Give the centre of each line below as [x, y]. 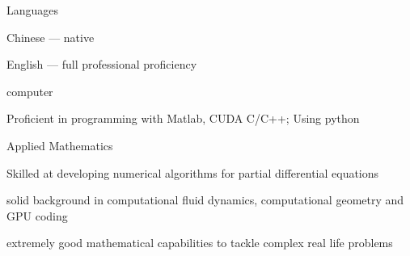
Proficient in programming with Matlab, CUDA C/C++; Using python [183, 118]
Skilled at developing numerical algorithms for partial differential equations [193, 172]
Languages [33, 10]
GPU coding [37, 215]
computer [30, 91]
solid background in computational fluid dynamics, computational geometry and [205, 200]
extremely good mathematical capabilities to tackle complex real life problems [200, 243]
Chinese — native [51, 37]
